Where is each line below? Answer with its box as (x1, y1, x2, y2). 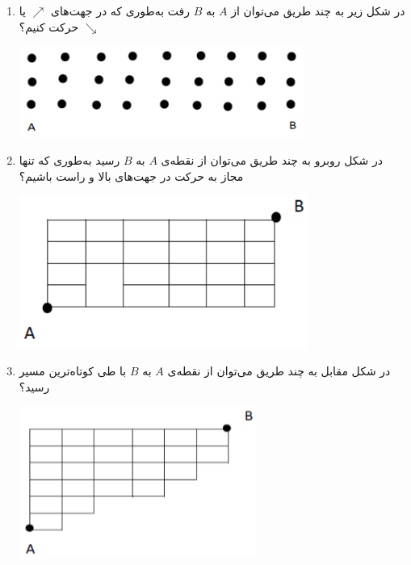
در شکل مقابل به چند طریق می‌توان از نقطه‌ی (167, 362, 391, 379)
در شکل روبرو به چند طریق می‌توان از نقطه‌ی (161, 152, 383, 169)
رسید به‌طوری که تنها (19, 152, 120, 169)
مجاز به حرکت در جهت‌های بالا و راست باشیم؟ (19, 167, 244, 184)
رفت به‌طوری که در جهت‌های (51, 2, 191, 19)
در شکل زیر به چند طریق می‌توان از (231, 2, 405, 19)
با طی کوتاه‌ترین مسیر (19, 362, 127, 379)
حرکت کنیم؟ (19, 18, 79, 35)
